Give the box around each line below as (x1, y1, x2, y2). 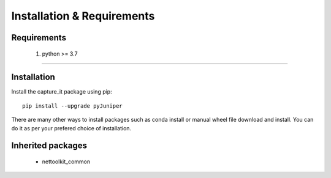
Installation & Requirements (11, 9, 155, 23)
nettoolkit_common (42, 158, 91, 165)
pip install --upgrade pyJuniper (22, 102, 123, 109)
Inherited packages (11, 141, 87, 151)
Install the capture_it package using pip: (11, 88, 113, 95)
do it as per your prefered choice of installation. (11, 124, 132, 132)
